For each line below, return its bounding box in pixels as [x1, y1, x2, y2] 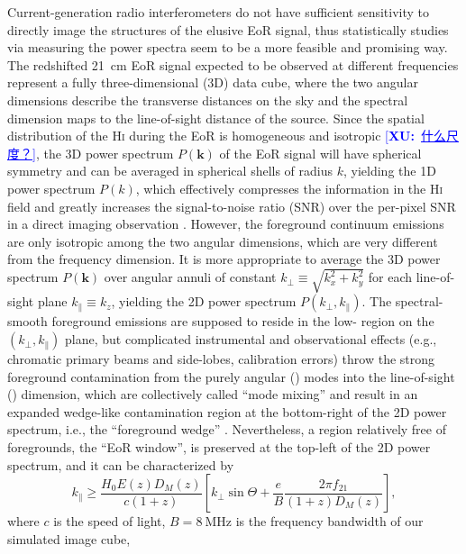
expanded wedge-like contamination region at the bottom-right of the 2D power [7, 402, 447, 421]
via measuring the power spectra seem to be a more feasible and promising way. [7, 38, 448, 57]
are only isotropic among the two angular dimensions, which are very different [7, 232, 438, 250]
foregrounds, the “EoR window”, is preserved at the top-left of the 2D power [7, 438, 431, 457]
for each [368, 268, 413, 286]
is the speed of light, [53, 512, 166, 531]
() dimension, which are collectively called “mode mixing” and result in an [7, 385, 418, 404]
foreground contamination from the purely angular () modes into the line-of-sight [7, 367, 455, 386]
